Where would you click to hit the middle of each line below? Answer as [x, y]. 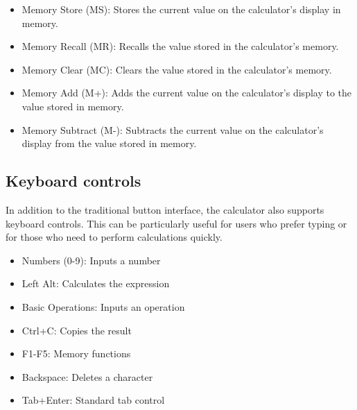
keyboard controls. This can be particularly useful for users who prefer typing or [176, 223]
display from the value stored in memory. [109, 143]
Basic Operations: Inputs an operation [103, 306]
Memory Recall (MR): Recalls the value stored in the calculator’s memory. [180, 46]
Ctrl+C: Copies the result [77, 330]
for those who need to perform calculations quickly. [114, 237]
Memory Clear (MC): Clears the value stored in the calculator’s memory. [177, 69]
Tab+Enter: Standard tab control [93, 400]
